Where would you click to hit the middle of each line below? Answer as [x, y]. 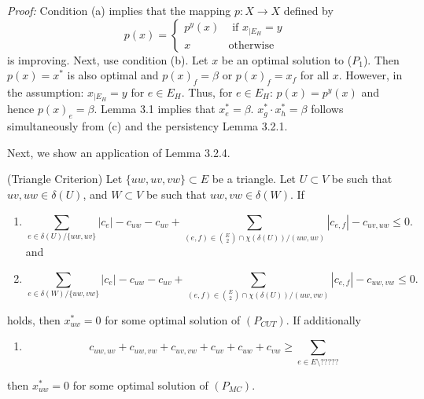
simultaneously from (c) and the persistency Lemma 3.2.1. [147, 126]
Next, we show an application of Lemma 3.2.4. [119, 152]
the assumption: [46, 92]
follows [327, 109]
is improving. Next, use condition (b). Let [108, 59]
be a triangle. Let [254, 179]
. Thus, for [207, 92]
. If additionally [323, 319]
